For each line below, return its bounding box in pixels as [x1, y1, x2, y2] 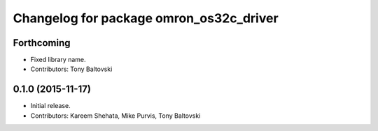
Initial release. [30, 102, 71, 110]
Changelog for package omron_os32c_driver [13, 10, 279, 26]
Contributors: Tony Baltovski [30, 65, 113, 73]
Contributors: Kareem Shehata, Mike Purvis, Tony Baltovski [30, 111, 201, 120]
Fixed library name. [30, 56, 87, 64]
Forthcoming [13, 37, 71, 49]
